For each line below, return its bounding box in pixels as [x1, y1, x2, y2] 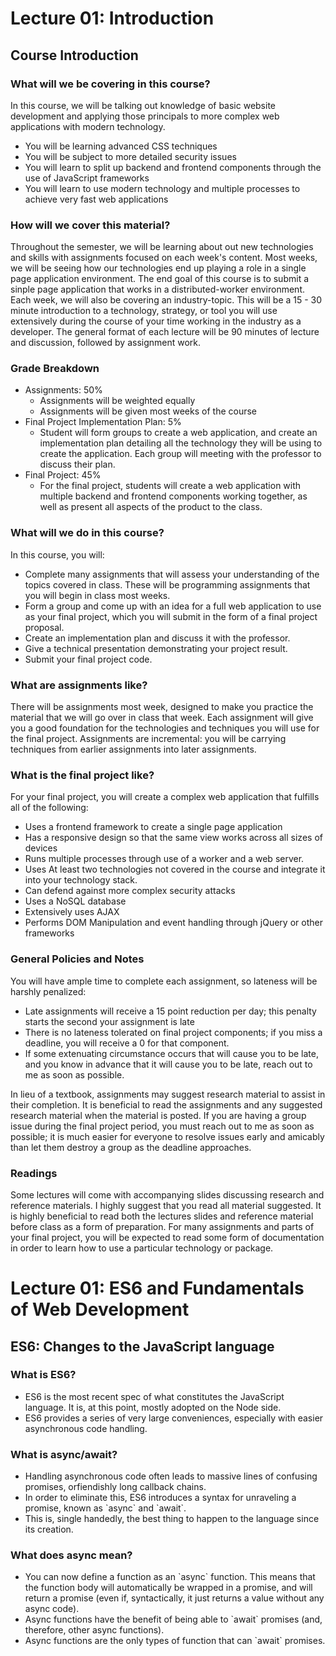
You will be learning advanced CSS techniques [24, 140, 218, 152]
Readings [10, 1166, 58, 1180]
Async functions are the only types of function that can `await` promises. [24, 1635, 326, 1647]
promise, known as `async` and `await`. [24, 1502, 187, 1514]
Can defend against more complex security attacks [24, 885, 236, 897]
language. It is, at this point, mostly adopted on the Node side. [24, 1401, 282, 1413]
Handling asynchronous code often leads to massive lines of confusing [24, 1470, 318, 1482]
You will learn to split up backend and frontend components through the [24, 161, 322, 173]
